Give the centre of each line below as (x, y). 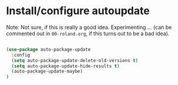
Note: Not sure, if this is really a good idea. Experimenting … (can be (89, 27)
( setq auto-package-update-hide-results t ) (65, 66)
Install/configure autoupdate (78, 11)
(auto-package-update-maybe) (47, 71)
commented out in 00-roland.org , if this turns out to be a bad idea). (88, 33)
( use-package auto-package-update (49, 49)
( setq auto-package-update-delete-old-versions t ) (75, 60)
